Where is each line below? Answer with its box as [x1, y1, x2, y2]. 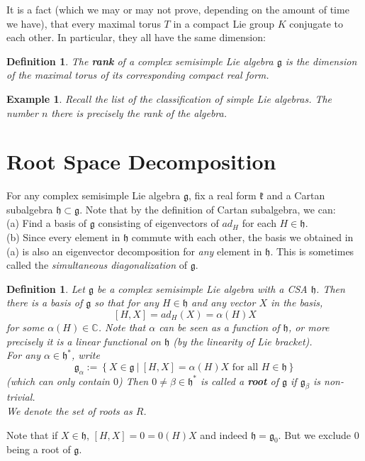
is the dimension [285, 53, 357, 68]
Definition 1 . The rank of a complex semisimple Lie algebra [6, 53, 274, 68]
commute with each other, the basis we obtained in [131, 230, 354, 245]
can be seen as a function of [159, 320, 280, 335]
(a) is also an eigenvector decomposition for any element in [6, 243, 262, 258]
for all [232, 362, 259, 372]
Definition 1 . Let [6, 281, 85, 296]
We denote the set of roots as [6, 404, 133, 418]
